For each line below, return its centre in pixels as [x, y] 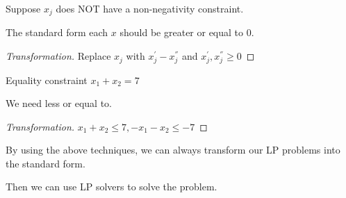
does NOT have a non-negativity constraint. [150, 8]
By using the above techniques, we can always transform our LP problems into [173, 150]
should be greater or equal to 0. [187, 32]
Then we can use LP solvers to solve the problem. [112, 187]
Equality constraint [47, 80]
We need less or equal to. [59, 103]
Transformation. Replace [58, 56]
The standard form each [57, 32]
